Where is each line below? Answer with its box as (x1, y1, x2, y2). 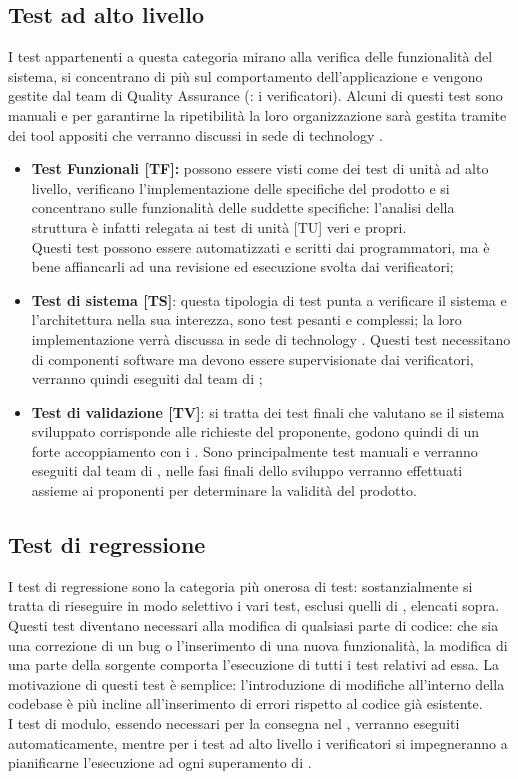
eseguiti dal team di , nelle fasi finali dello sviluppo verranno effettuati (31, 460, 463, 481)
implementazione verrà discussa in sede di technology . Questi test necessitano (31, 328, 511, 349)
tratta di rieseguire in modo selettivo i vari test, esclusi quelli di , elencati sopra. (8, 595, 500, 616)
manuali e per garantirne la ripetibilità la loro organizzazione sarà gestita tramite (8, 104, 507, 125)
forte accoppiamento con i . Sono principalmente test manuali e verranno (31, 440, 478, 461)
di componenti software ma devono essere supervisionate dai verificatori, (31, 348, 474, 369)
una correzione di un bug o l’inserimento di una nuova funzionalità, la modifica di (8, 634, 508, 655)
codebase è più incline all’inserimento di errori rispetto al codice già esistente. (8, 693, 483, 714)
